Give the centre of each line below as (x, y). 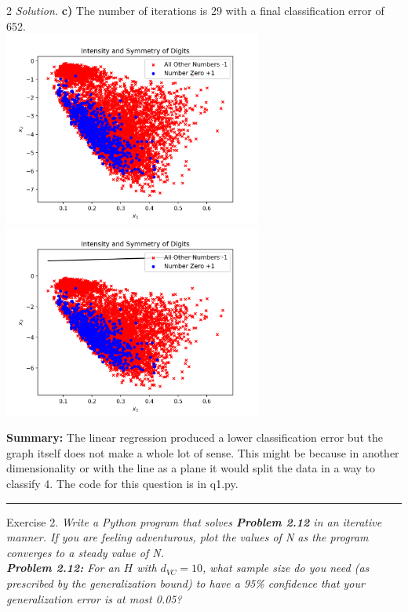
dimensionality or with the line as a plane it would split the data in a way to (191, 468)
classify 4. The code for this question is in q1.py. (122, 484)
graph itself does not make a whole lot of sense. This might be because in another (203, 452)
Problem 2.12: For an (63, 568)
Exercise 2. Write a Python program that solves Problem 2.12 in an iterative (194, 521)
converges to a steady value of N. (85, 552)
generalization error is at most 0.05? (94, 598)
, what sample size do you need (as (286, 568)
